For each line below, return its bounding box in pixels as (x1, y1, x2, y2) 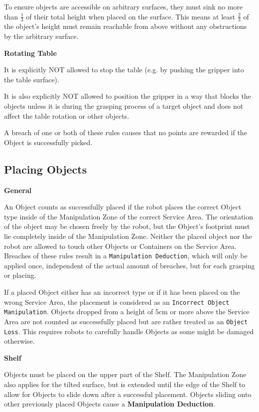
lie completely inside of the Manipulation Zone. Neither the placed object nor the (4, 230, 252, 241)
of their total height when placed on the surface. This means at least (26, 11, 236, 21)
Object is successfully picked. (4, 137, 93, 147)
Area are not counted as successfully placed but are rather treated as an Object (4, 316, 248, 326)
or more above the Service (170, 306, 250, 317)
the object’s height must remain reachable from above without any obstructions (4, 21, 247, 31)
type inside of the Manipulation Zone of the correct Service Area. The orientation (4, 211, 254, 221)
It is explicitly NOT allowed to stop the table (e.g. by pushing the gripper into (4, 64, 244, 75)
